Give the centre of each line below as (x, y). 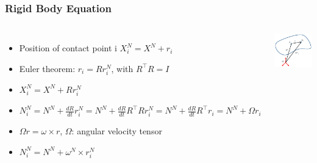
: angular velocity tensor (117, 131)
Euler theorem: (47, 68)
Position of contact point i (68, 48)
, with (122, 68)
